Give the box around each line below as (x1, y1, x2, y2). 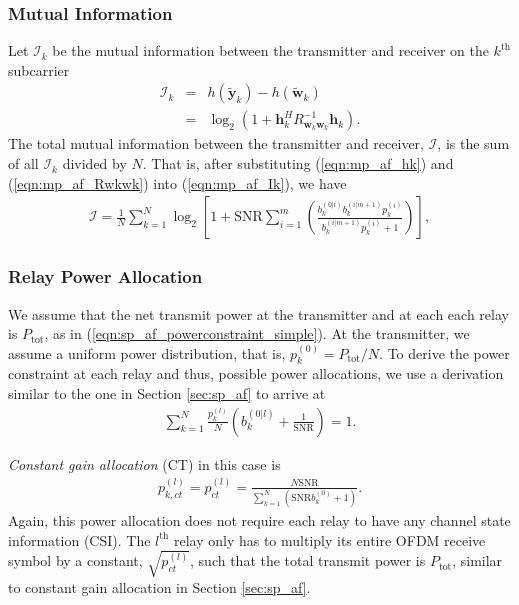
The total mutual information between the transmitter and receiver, (8, 133, 424, 154)
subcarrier (8, 59, 70, 80)
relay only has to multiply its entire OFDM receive (173, 529, 486, 550)
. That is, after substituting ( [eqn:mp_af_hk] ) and (142, 153, 454, 174)
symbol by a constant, (8, 550, 143, 571)
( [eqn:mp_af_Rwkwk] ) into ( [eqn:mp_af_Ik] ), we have (8, 172, 347, 193)
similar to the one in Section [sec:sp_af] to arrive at (8, 383, 326, 404)
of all (8, 153, 39, 174)
